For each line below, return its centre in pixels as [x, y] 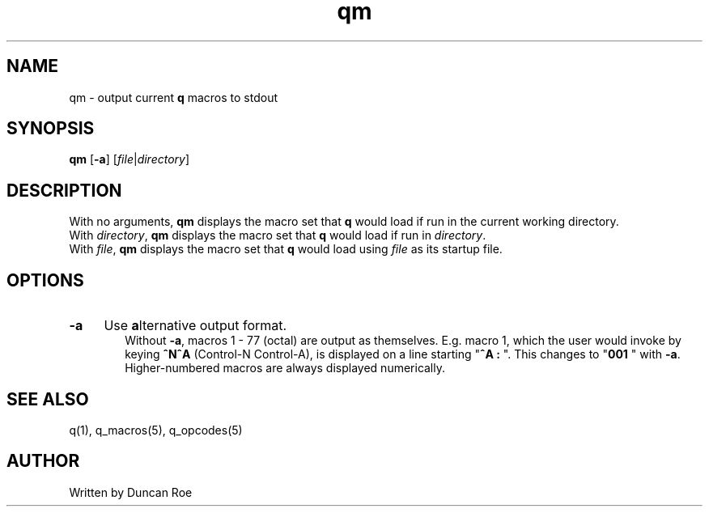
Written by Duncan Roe [131, 492]
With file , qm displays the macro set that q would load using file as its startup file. [286, 249]
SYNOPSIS [51, 129]
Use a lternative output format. [195, 326]
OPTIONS [45, 280]
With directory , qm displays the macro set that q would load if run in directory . [278, 235]
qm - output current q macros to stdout [174, 97]
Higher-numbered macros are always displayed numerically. [285, 368]
